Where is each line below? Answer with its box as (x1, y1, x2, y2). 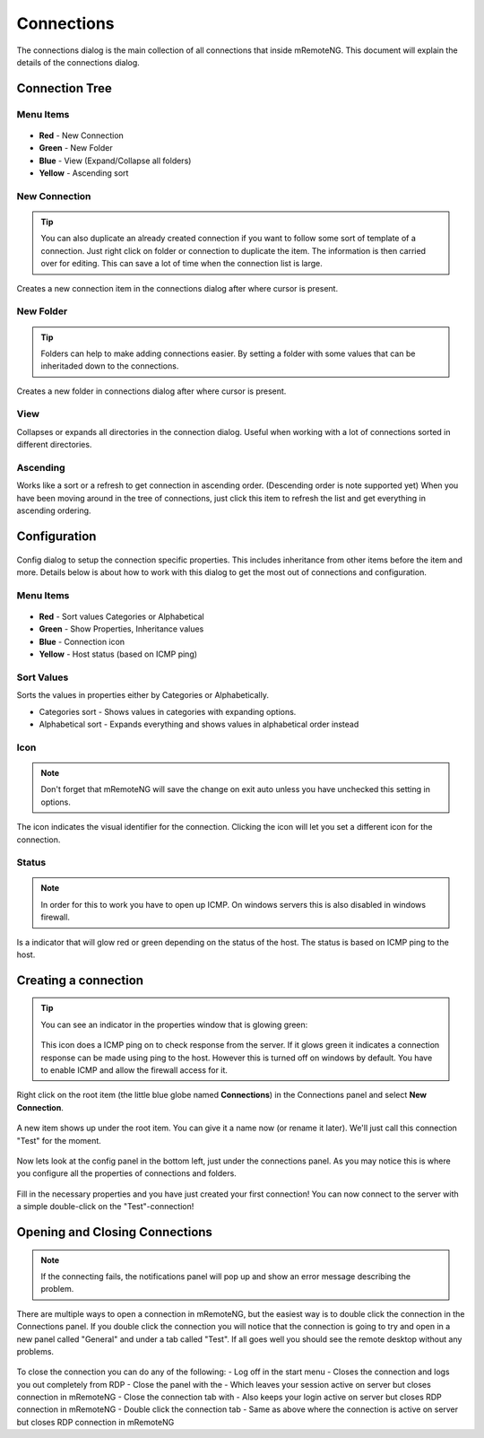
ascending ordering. (16, 505, 91, 516)
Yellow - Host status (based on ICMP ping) (39, 649, 197, 659)
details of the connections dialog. (16, 57, 141, 67)
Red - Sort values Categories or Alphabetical (39, 611, 205, 622)
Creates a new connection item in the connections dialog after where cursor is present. (16, 283, 339, 293)
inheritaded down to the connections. (40, 361, 179, 371)
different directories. (16, 440, 92, 450)
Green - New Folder (39, 143, 113, 153)
